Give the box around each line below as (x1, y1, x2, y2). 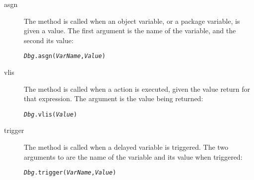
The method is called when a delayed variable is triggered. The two (24, 142, 229, 152)
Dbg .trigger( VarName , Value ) (24, 169, 117, 177)
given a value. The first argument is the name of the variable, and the (24, 25, 236, 36)
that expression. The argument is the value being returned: (24, 93, 203, 104)
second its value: (24, 35, 74, 45)
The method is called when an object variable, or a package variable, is (24, 15, 240, 26)
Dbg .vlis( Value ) (24, 111, 77, 118)
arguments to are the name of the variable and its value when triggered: (24, 151, 243, 162)
